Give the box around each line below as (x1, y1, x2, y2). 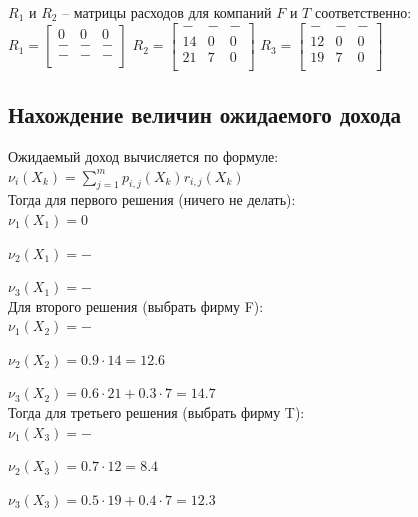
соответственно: (314, 2, 412, 22)
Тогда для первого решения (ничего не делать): (8, 189, 296, 210)
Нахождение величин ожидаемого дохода (8, 99, 402, 130)
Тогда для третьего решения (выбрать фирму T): (8, 402, 305, 423)
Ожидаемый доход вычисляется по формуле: (8, 145, 279, 166)
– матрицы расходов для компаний (62, 2, 272, 22)
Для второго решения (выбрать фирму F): (8, 295, 264, 316)
